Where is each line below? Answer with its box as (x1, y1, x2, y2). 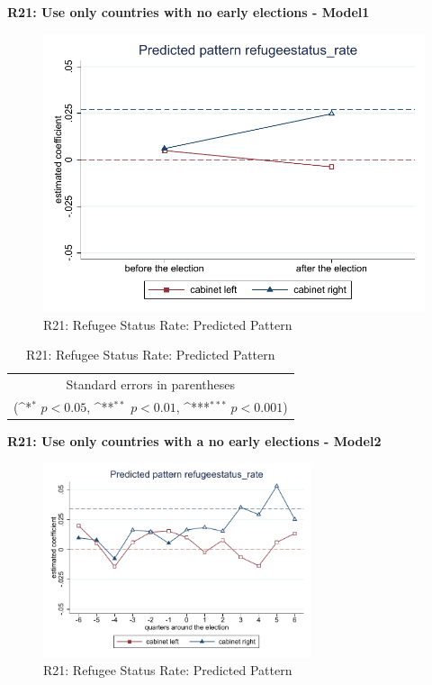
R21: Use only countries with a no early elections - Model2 (7, 431, 382, 450)
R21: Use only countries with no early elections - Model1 (7, 3, 370, 21)
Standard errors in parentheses (66, 374, 236, 393)
